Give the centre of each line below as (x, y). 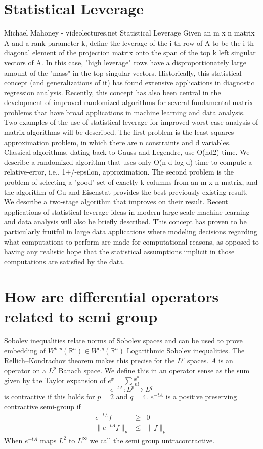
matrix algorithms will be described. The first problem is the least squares (119, 132)
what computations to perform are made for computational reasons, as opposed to (131, 241)
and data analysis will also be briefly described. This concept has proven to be (125, 221)
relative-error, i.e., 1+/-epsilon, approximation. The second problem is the (119, 172)
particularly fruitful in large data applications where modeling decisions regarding (131, 231)
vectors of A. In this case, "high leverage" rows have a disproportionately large (125, 62)
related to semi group (81, 316)
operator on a (25, 370)
